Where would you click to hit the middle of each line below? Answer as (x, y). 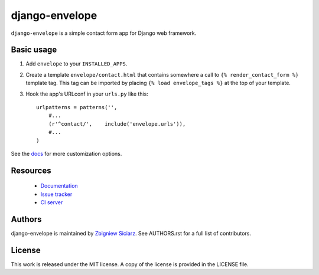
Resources (31, 170)
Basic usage (34, 50)
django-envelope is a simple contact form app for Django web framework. (104, 33)
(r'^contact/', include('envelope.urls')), (117, 124)
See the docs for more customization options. (66, 153)
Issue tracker (56, 194)
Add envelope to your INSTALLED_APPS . (77, 64)
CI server (52, 202)
